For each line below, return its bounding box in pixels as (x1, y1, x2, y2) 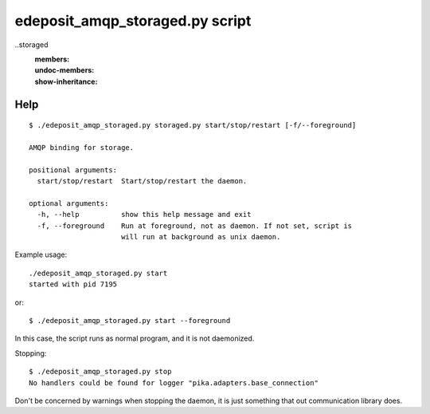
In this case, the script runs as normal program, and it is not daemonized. (14, 333, 255, 343)
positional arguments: (29, 165, 118, 175)
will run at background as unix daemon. (120, 232, 281, 242)
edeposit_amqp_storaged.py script (14, 12, 252, 30)
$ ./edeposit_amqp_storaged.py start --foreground (29, 316, 231, 325)
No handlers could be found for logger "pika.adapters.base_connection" (29, 378, 319, 387)
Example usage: (14, 250, 68, 259)
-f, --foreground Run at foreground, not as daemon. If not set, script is (37, 221, 353, 231)
